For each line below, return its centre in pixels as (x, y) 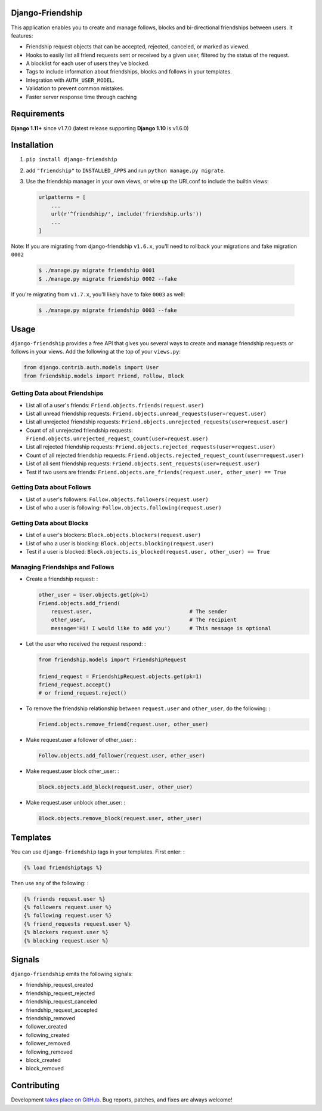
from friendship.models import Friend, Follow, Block (104, 376)
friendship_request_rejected (61, 993)
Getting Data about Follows (51, 487)
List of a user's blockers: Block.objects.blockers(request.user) (114, 535)
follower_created (47, 1027)
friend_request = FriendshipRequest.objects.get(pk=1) (120, 676)
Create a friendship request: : (62, 579)
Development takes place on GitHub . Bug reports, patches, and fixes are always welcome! (122, 1100)
